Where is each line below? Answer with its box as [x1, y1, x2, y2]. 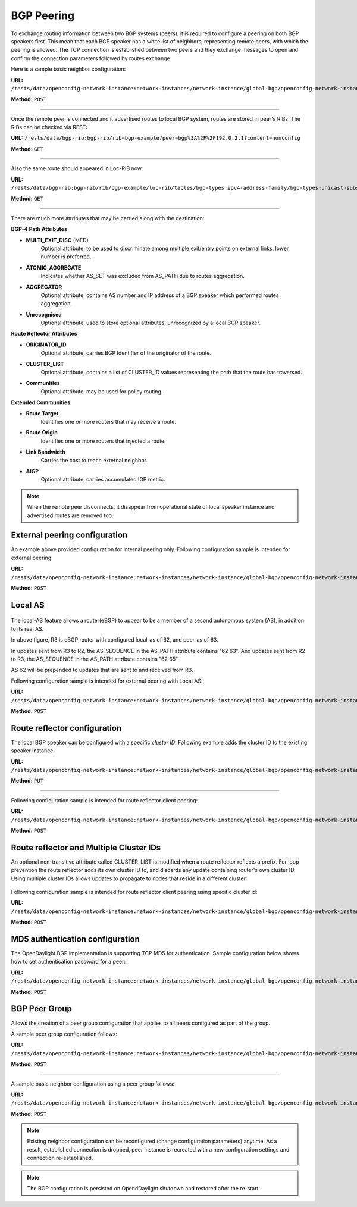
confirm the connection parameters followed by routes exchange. [11, 54, 172, 62]
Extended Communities [11, 399, 71, 406]
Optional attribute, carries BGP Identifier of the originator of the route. [40, 349, 211, 357]
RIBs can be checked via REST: [11, 124, 87, 131]
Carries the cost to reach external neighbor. [40, 456, 148, 464]
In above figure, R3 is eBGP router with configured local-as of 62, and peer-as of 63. [11, 636, 218, 643]
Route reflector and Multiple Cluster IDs [11, 842, 161, 852]
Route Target [26, 409, 59, 417]
